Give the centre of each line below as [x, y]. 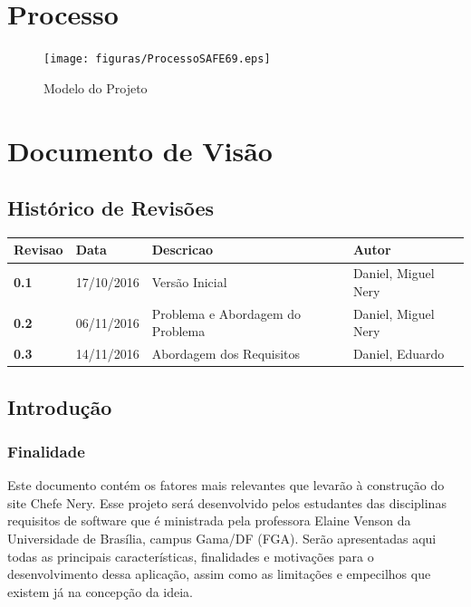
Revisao [38, 250]
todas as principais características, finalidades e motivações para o [191, 556]
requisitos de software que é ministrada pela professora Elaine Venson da [209, 520]
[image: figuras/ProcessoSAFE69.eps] [157, 59]
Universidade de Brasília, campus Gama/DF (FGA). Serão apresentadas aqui [222, 539]
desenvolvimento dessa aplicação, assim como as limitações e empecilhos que [219, 574]
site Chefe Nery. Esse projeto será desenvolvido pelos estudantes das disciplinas [227, 502]
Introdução [60, 406]
